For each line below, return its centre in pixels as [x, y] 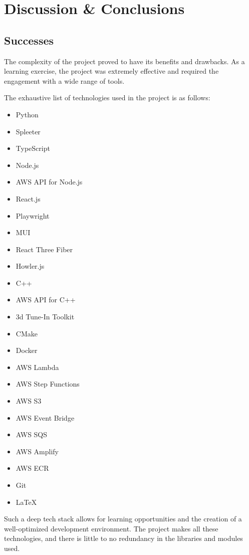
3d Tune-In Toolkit [45, 317]
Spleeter [28, 131]
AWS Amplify [37, 451]
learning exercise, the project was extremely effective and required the [111, 71]
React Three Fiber [44, 249]
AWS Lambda [37, 367]
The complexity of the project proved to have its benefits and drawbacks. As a [124, 61]
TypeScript [33, 148]
